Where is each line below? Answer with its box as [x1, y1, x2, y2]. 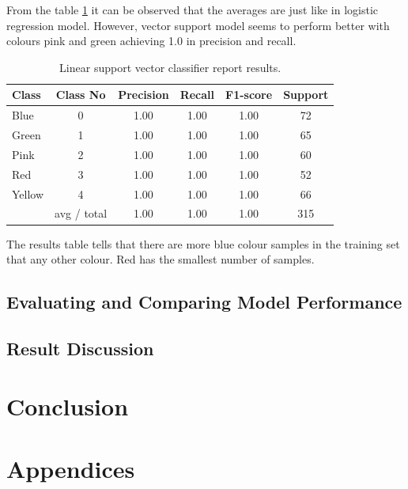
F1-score [225, 86, 273, 103]
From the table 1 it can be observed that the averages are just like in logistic [6, 2, 379, 17]
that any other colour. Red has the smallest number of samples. [6, 251, 315, 267]
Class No [55, 86, 106, 103]
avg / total [55, 205, 108, 222]
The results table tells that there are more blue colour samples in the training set [6, 235, 400, 252]
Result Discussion [6, 335, 154, 360]
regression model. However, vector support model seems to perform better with [6, 17, 390, 33]
